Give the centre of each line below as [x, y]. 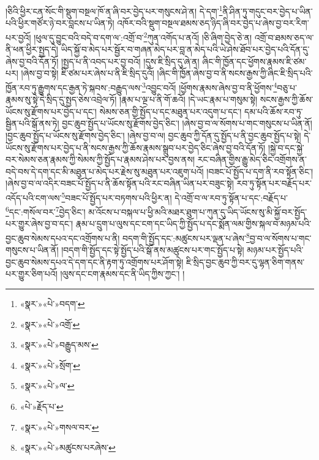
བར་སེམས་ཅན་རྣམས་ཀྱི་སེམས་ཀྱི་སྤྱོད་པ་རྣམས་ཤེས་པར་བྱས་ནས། [100, 159]
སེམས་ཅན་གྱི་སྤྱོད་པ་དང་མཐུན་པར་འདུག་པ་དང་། [171, 111]
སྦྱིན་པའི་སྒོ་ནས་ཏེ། [32, 123]
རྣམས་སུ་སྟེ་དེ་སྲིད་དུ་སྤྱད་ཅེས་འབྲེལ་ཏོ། [61, 99]
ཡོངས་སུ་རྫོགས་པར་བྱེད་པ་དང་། [51, 111]
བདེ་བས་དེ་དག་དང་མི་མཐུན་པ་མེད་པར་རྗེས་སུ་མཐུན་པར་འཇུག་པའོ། [105, 171]
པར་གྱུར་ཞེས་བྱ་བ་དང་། [39, 224]
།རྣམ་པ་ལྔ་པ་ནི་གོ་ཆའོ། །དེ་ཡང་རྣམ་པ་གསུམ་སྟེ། [188, 99]
